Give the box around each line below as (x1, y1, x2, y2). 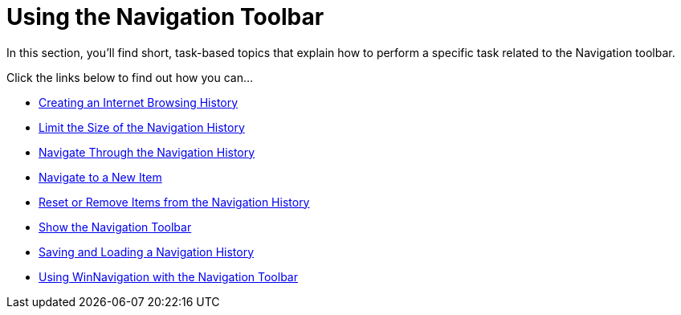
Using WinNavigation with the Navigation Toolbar (39, 269, 298, 284)
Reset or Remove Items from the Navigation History (39, 194, 310, 209)
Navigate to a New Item (39, 170, 162, 184)
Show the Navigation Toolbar (39, 219, 192, 234)
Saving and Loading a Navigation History (39, 244, 255, 259)
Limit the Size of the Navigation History (39, 120, 245, 134)
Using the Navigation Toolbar (6, 3, 324, 31)
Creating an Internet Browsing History (39, 95, 239, 109)
